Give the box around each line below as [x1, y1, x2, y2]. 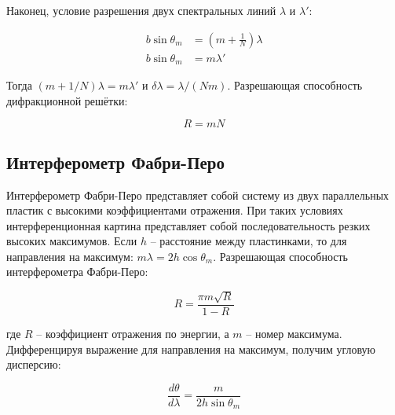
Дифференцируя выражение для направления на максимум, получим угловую [6, 340, 376, 357]
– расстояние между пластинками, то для [150, 233, 347, 249]
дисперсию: [6, 356, 61, 373]
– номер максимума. [246, 325, 342, 341]
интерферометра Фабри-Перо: [6, 263, 148, 280]
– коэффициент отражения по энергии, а [36, 325, 229, 341]
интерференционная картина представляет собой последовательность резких [6, 217, 371, 233]
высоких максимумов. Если [6, 233, 137, 249]
